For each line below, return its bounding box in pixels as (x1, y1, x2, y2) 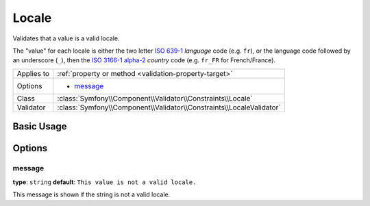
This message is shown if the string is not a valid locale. (12, 190, 171, 198)
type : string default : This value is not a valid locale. (12, 178, 197, 186)
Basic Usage (12, 120, 67, 133)
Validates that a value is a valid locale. (12, 34, 120, 42)
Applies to (16, 68, 50, 78)
